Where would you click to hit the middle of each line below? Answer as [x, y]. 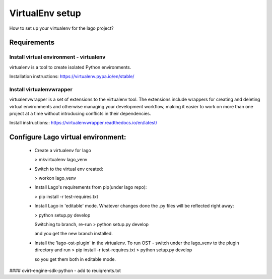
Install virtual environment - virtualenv [57, 57]
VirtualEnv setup [45, 13]
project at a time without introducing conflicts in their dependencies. [80, 114]
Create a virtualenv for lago [63, 150]
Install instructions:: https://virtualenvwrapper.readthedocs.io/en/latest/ [83, 123]
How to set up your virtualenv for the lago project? [61, 28]
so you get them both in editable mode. [75, 259]
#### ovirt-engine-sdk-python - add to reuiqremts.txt [65, 270]
